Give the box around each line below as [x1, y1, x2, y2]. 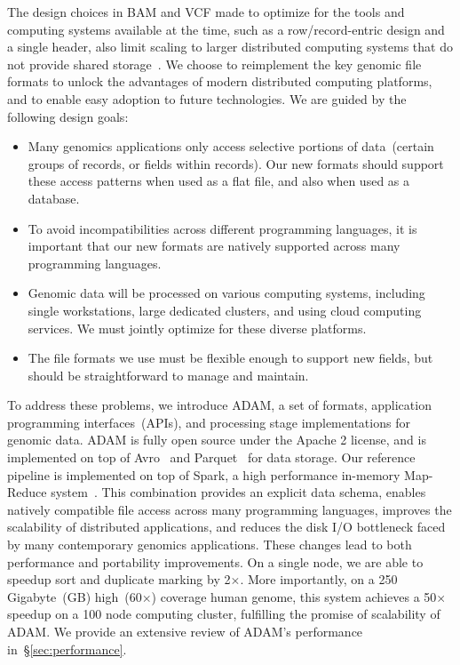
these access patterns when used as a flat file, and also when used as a [28, 172, 410, 190]
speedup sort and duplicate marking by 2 [7, 570, 231, 589]
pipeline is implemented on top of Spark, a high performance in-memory [7, 465, 401, 484]
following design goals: [7, 107, 129, 125]
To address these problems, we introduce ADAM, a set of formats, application [7, 396, 432, 414]
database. [28, 188, 80, 207]
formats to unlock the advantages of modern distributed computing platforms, [7, 72, 432, 91]
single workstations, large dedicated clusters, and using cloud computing [28, 300, 422, 319]
